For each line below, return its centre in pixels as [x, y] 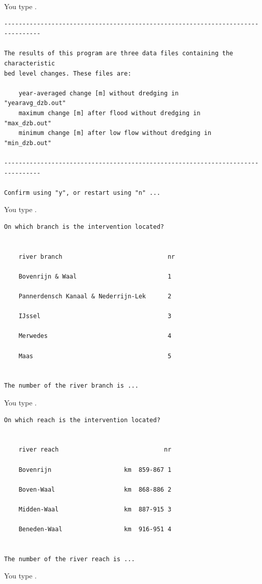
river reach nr [95, 450]
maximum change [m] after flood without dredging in [109, 113]
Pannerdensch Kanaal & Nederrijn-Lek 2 [95, 297]
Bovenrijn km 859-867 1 [95, 470]
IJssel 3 [95, 316]
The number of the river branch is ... [71, 386]
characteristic [30, 63]
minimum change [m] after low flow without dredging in [115, 133]
